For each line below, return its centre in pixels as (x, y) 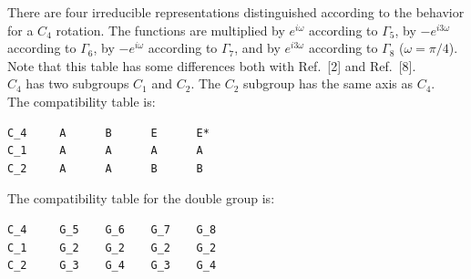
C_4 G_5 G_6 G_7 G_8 (112, 229)
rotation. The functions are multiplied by (170, 30)
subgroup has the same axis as (328, 83)
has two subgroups (77, 83)
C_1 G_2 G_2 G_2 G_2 (112, 248)
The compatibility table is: (82, 101)
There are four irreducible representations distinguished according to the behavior (236, 12)
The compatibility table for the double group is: (141, 198)
